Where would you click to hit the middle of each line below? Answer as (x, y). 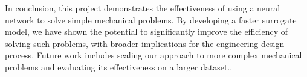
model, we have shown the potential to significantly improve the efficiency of (146, 32)
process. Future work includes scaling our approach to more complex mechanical (153, 55)
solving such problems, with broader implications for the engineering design (145, 43)
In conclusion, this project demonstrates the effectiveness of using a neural (143, 8)
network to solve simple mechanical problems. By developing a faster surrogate (151, 20)
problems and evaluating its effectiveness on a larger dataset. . (119, 66)
